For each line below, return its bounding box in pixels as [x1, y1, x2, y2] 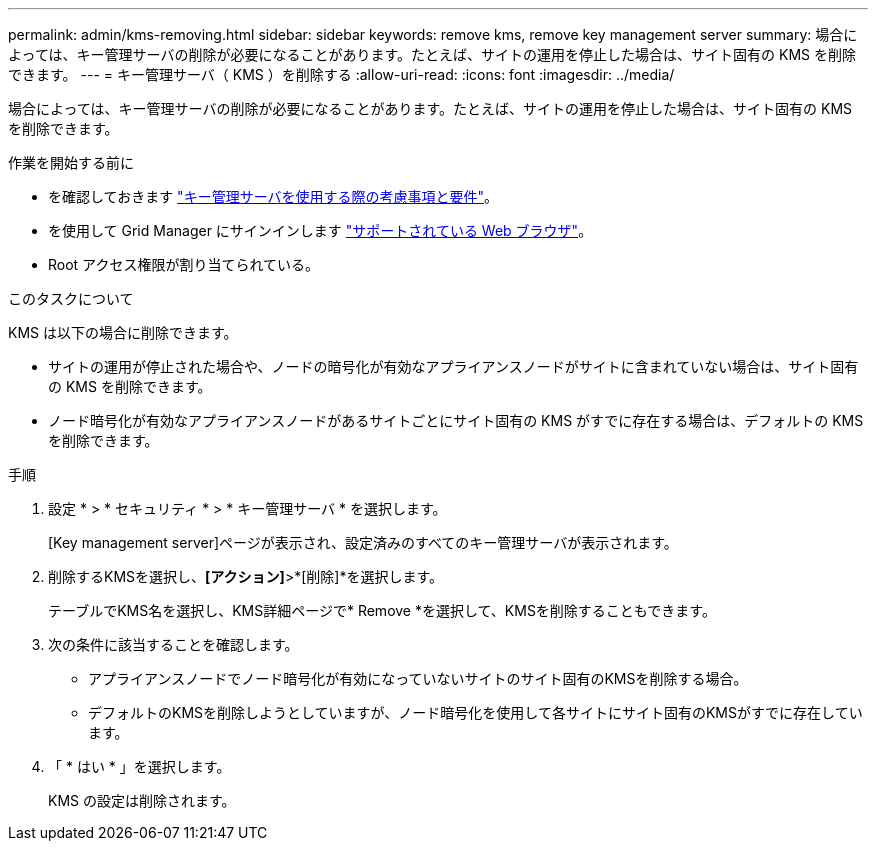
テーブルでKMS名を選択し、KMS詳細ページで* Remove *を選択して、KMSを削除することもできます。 [48, 602, 716, 619]
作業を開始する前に [8, 154, 134, 171]
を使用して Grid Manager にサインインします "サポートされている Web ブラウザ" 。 [48, 222, 593, 239]
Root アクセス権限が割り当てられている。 [48, 256, 319, 273]
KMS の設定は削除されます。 [48, 792, 236, 809]
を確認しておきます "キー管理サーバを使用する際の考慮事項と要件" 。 [48, 188, 499, 205]
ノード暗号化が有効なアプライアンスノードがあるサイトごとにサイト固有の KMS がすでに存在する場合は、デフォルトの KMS [48, 412, 864, 429]
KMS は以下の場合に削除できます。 [8, 324, 238, 341]
